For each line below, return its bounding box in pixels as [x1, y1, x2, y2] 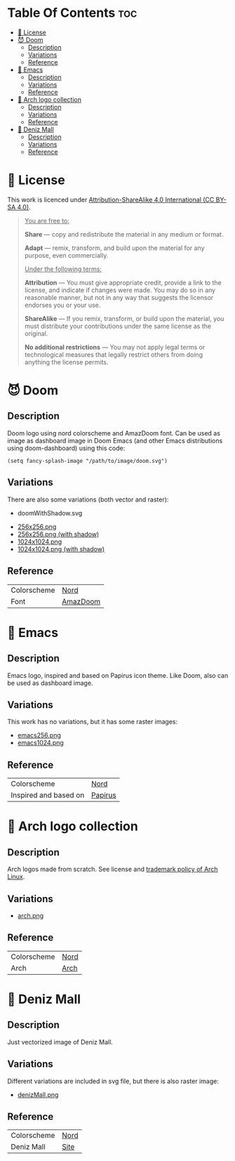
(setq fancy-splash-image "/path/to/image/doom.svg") [7, 457, 168, 464]
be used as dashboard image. [7, 678, 93, 687]
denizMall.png [17, 1090, 59, 1098]
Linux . [7, 872, 25, 881]
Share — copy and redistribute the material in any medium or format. [24, 230, 224, 238]
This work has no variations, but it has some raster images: [7, 718, 178, 726]
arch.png [17, 911, 44, 919]
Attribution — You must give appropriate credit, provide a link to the [24, 278, 222, 287]
